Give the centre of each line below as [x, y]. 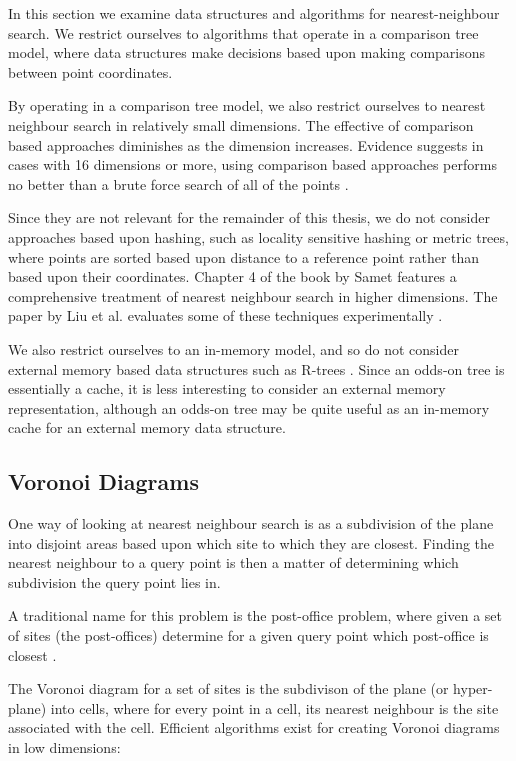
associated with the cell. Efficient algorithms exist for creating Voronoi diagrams [254, 727]
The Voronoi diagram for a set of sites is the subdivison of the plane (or [228, 688]
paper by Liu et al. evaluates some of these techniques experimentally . [225, 315]
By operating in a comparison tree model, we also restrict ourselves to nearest [247, 105]
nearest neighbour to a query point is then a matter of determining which [233, 562]
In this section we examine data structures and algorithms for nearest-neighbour [254, 13]
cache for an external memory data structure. [147, 427]
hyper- [473, 688]
